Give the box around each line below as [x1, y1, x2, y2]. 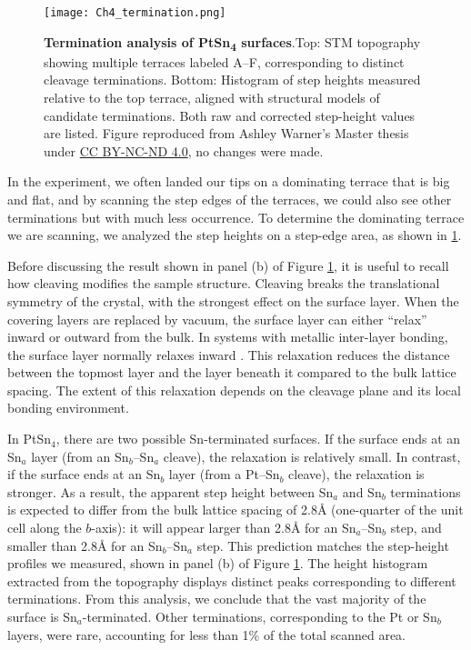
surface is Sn [7, 607, 77, 625]
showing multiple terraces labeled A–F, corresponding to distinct [44, 52, 405, 71]
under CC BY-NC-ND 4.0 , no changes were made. [44, 141, 324, 160]
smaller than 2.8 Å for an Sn [7, 535, 163, 555]
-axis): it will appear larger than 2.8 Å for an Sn [91, 518, 356, 537]
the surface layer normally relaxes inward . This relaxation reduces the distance [7, 345, 450, 364]
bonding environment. [7, 398, 129, 417]
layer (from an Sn [31, 446, 129, 465]
